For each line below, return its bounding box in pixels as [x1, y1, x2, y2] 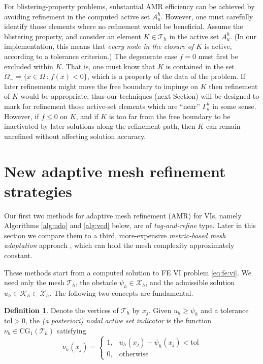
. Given [148, 304, 172, 315]
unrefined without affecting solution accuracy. [4, 130, 146, 141]
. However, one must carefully [160, 11, 253, 21]
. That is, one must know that [61, 61, 155, 71]
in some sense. [212, 100, 256, 111]
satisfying [56, 325, 86, 335]
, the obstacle [75, 277, 117, 288]
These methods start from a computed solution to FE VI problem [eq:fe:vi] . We [4, 267, 251, 277]
